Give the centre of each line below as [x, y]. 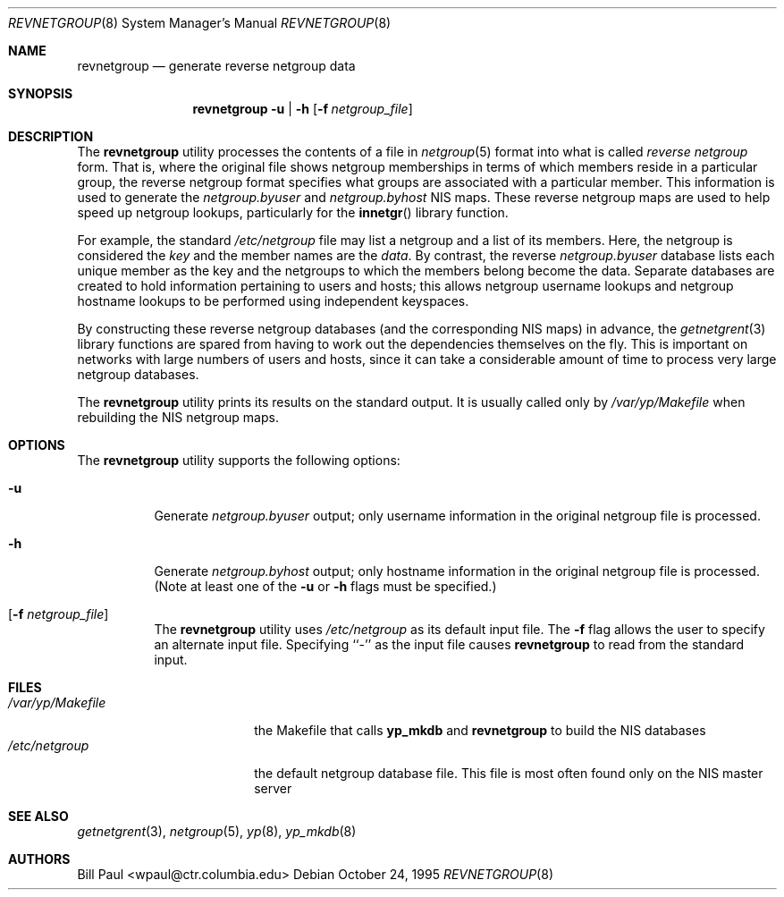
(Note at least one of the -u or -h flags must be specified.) [325, 586]
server [273, 788]
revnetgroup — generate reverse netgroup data [216, 66]
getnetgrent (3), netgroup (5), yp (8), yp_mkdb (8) [217, 831]
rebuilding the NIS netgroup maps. [178, 417]
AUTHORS [39, 859]
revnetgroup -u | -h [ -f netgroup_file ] [303, 109]
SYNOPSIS [41, 93]
